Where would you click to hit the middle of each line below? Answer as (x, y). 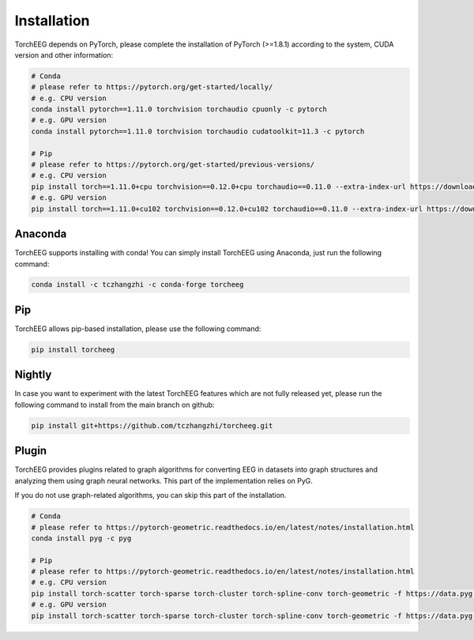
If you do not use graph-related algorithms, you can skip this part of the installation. (150, 495)
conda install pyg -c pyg (81, 538)
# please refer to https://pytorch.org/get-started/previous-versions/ (173, 165)
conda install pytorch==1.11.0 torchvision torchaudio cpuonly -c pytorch (179, 109)
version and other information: (64, 55)
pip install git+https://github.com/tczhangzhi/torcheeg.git (152, 425)
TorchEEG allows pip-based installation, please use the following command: (138, 329)
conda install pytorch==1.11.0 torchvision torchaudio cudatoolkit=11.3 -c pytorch (198, 131)
